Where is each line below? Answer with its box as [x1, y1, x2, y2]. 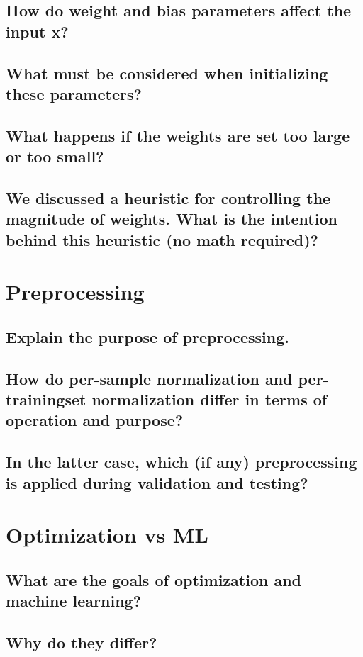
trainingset [6, 388, 86, 410]
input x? [6, 20, 69, 42]
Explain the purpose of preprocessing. [6, 325, 289, 347]
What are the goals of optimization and [6, 568, 301, 590]
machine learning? [6, 590, 142, 612]
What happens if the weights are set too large [6, 124, 350, 146]
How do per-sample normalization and [6, 367, 293, 389]
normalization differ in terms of [91, 388, 328, 410]
